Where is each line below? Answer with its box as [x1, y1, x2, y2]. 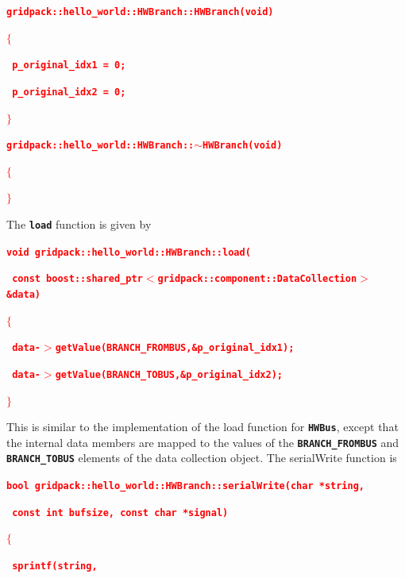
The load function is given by [6, 216, 152, 232]
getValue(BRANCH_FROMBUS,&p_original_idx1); [55, 342, 295, 354]
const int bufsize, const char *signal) [12, 507, 229, 518]
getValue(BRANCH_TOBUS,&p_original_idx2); [55, 368, 283, 380]
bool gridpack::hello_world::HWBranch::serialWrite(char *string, [6, 480, 365, 492]
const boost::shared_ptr [12, 273, 143, 285]
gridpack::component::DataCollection [157, 273, 357, 285]
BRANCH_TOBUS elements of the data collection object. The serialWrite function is [6, 449, 397, 466]
